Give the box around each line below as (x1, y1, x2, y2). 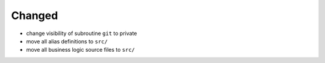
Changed (11, 9, 58, 22)
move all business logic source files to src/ (26, 46, 135, 53)
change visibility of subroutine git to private (26, 30, 137, 37)
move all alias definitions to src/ (26, 37, 108, 45)
